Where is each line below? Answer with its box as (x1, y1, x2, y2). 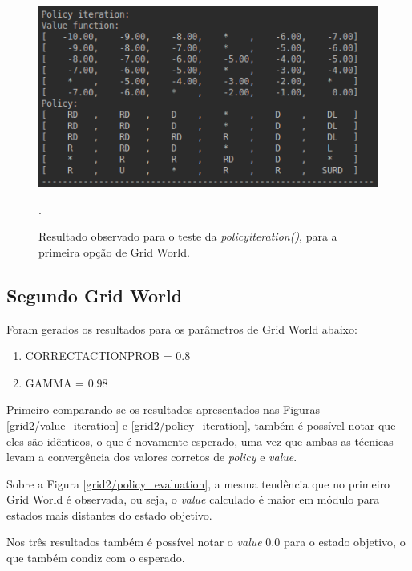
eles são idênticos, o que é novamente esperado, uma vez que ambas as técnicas (6, 432, 394, 449)
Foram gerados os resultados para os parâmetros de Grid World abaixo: (6, 320, 357, 337)
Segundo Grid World (6, 282, 183, 307)
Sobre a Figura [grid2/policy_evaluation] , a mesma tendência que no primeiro (6, 475, 390, 492)
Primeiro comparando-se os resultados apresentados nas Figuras (6, 401, 320, 418)
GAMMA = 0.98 (25, 374, 108, 391)
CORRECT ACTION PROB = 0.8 (25, 347, 191, 364)
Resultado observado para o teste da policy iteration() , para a (38, 228, 337, 245)
